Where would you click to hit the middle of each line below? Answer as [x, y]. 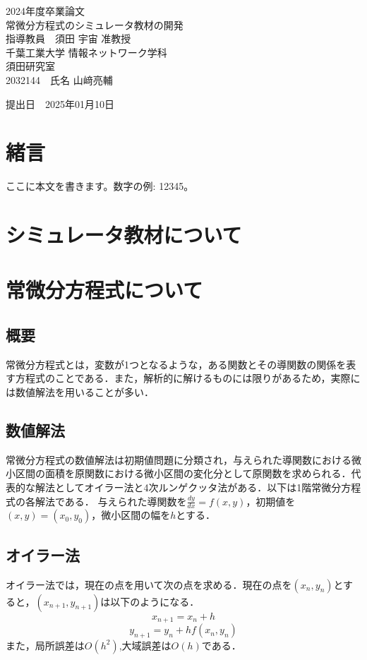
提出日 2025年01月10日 [60, 103]
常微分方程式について [104, 290]
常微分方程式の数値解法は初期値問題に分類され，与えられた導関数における [179, 459]
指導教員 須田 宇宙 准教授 [68, 38]
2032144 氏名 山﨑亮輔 [59, 79]
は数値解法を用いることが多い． [80, 392]
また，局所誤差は [45, 645]
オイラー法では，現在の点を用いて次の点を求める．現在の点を [149, 584]
